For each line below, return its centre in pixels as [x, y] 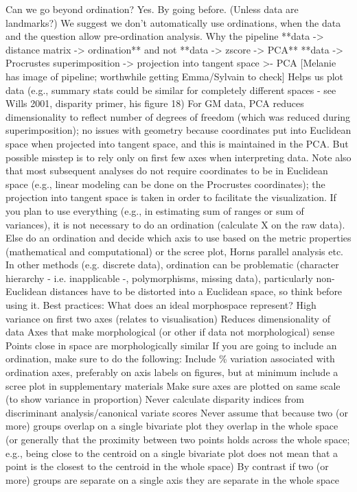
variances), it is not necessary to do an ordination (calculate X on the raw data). [175, 224]
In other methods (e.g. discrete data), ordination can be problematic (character [172, 265]
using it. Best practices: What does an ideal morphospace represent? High [161, 305]
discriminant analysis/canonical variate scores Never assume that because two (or [177, 412]
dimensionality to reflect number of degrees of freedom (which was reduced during [178, 116]
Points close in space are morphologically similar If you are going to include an [171, 345]
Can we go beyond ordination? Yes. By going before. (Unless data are [152, 9]
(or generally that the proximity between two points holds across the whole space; [178, 439]
